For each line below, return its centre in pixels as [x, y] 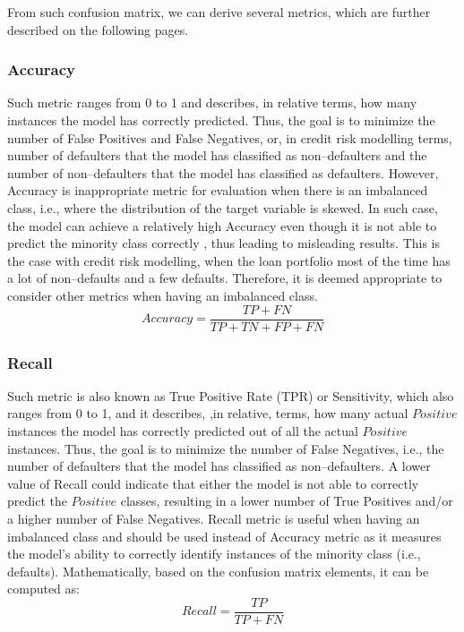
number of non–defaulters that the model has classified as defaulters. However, [223, 172]
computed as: [43, 589]
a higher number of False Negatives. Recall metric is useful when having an [214, 518]
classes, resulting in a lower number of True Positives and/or [287, 501]
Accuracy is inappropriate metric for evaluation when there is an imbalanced [218, 190]
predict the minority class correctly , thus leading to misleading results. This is [224, 243]
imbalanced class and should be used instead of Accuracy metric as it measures [224, 536]
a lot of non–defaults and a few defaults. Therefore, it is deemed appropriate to [225, 278]
